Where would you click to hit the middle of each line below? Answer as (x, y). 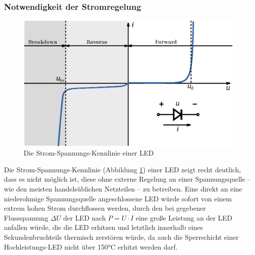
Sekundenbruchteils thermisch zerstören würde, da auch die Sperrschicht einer (121, 237)
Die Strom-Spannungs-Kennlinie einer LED (89, 153)
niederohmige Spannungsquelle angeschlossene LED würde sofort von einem (118, 198)
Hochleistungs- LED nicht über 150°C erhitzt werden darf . (91, 246)
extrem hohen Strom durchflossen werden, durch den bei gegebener (105, 208)
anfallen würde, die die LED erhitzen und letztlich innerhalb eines (104, 227)
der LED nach (84, 217)
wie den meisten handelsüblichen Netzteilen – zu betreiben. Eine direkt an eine (123, 189)
